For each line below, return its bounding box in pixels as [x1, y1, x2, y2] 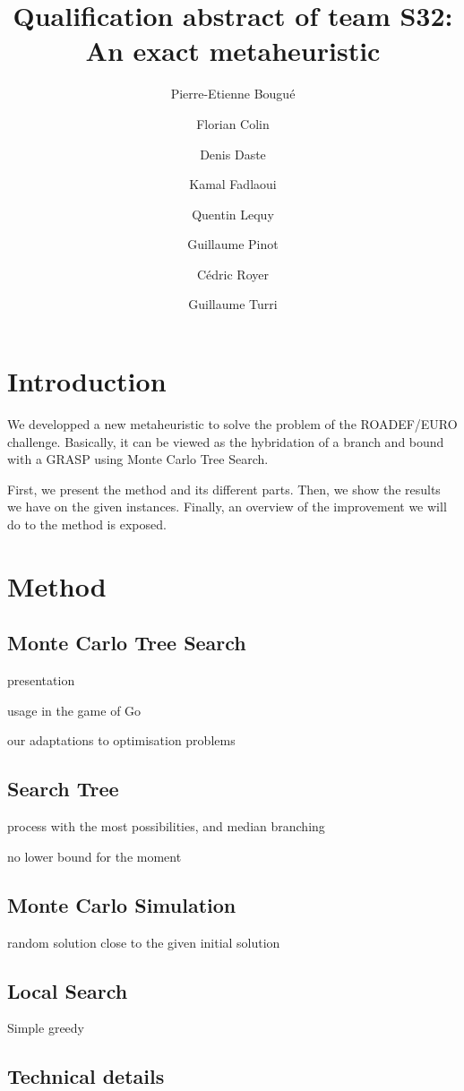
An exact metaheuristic [85, 32, 381, 69]
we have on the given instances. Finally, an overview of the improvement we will [7, 497, 447, 516]
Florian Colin [196, 114, 270, 133]
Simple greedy [7, 1018, 84, 1037]
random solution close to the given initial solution [7, 932, 280, 951]
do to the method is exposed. [7, 514, 167, 533]
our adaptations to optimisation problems [7, 731, 236, 750]
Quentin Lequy [192, 204, 274, 223]
